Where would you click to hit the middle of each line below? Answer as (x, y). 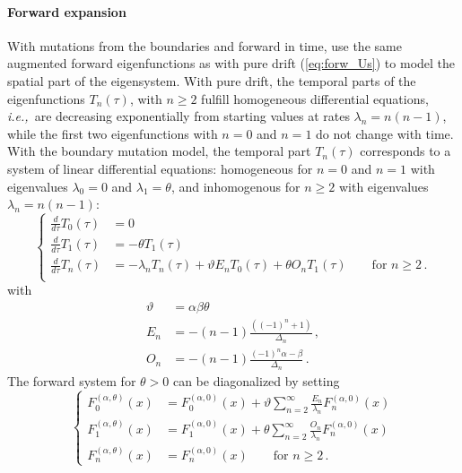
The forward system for (72, 380)
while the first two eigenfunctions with (113, 133)
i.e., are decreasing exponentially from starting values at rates (179, 116)
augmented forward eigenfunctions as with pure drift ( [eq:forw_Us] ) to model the (231, 63)
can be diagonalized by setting (256, 380)
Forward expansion (67, 11)
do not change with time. (385, 133)
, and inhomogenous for (235, 186)
